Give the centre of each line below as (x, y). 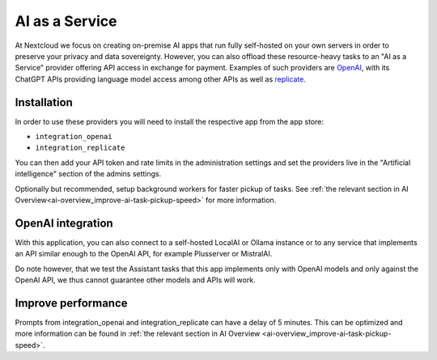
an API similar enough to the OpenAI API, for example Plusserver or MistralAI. (144, 254)
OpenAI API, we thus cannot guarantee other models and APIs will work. (135, 280)
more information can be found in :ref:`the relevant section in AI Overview (138, 334)
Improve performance (72, 303)
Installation (44, 102)
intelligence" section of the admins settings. (88, 174)
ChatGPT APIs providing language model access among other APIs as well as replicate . (161, 79)
